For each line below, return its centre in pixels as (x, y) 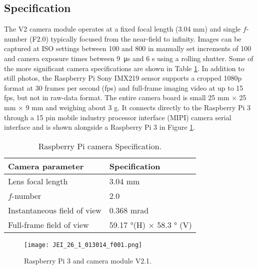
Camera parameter (46, 166)
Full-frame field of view (48, 224)
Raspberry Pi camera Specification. (100, 146)
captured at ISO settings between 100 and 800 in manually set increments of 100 (128, 48)
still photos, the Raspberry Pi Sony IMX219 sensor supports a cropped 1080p (123, 78)
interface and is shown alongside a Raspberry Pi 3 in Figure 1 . (100, 127)
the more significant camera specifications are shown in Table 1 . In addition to (124, 68)
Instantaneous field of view (55, 210)
